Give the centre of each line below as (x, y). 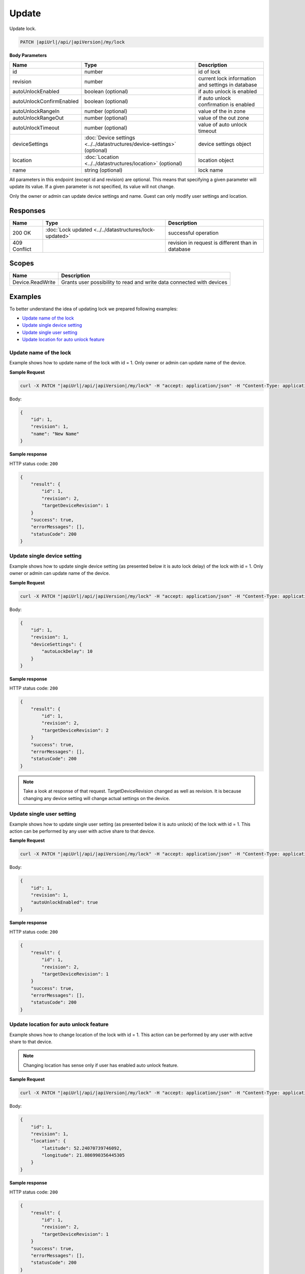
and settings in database (228, 85)
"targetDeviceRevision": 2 (75, 730)
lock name (211, 170)
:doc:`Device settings (110, 138)
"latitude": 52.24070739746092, (82, 1148)
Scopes (22, 263)
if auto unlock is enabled (228, 91)
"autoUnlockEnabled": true (65, 902)
